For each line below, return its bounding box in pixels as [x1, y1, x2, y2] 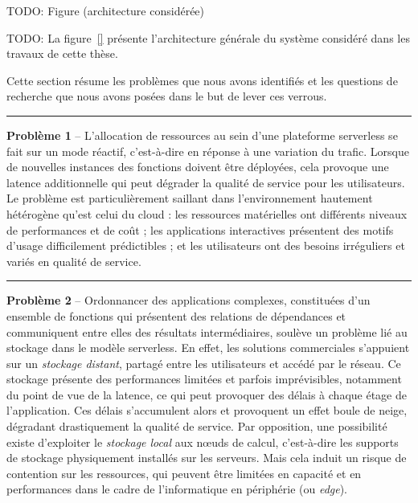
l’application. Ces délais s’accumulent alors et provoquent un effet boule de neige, [6, 402, 408, 419]
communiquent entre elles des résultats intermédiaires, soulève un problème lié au [6, 323, 408, 340]
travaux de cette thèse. [6, 45, 118, 62]
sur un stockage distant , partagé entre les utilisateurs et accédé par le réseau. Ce [6, 354, 401, 371]
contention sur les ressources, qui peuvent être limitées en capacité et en [6, 464, 362, 481]
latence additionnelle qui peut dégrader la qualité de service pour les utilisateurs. [6, 174, 405, 190]
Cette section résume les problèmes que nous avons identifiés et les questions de [6, 72, 398, 88]
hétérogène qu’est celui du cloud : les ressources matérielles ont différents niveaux [6, 205, 408, 222]
